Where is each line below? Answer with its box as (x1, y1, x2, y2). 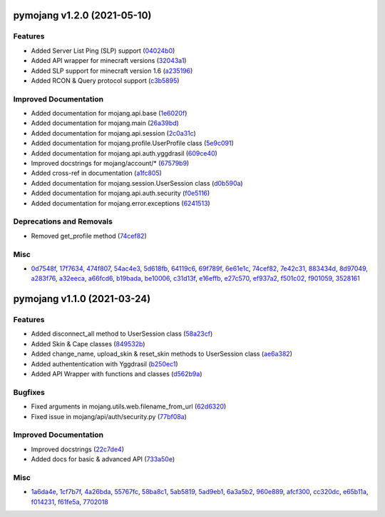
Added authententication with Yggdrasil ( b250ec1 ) (31, 359, 178, 368)
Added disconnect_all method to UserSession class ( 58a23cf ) (31, 329, 213, 338)
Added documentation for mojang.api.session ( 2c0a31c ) (31, 129, 196, 137)
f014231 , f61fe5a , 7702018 (31, 497, 108, 506)
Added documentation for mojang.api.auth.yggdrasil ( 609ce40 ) (31, 149, 217, 157)
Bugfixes (13, 387, 46, 397)
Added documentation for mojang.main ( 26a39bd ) (31, 119, 180, 128)
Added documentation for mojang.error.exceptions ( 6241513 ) (31, 199, 210, 207)
